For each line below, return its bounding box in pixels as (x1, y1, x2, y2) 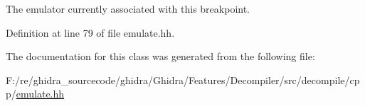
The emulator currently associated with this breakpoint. (6, 1, 250, 16)
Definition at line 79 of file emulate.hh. (6, 25, 175, 40)
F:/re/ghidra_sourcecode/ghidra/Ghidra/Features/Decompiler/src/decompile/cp (6, 72, 360, 87)
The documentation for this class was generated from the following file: (6, 49, 315, 64)
